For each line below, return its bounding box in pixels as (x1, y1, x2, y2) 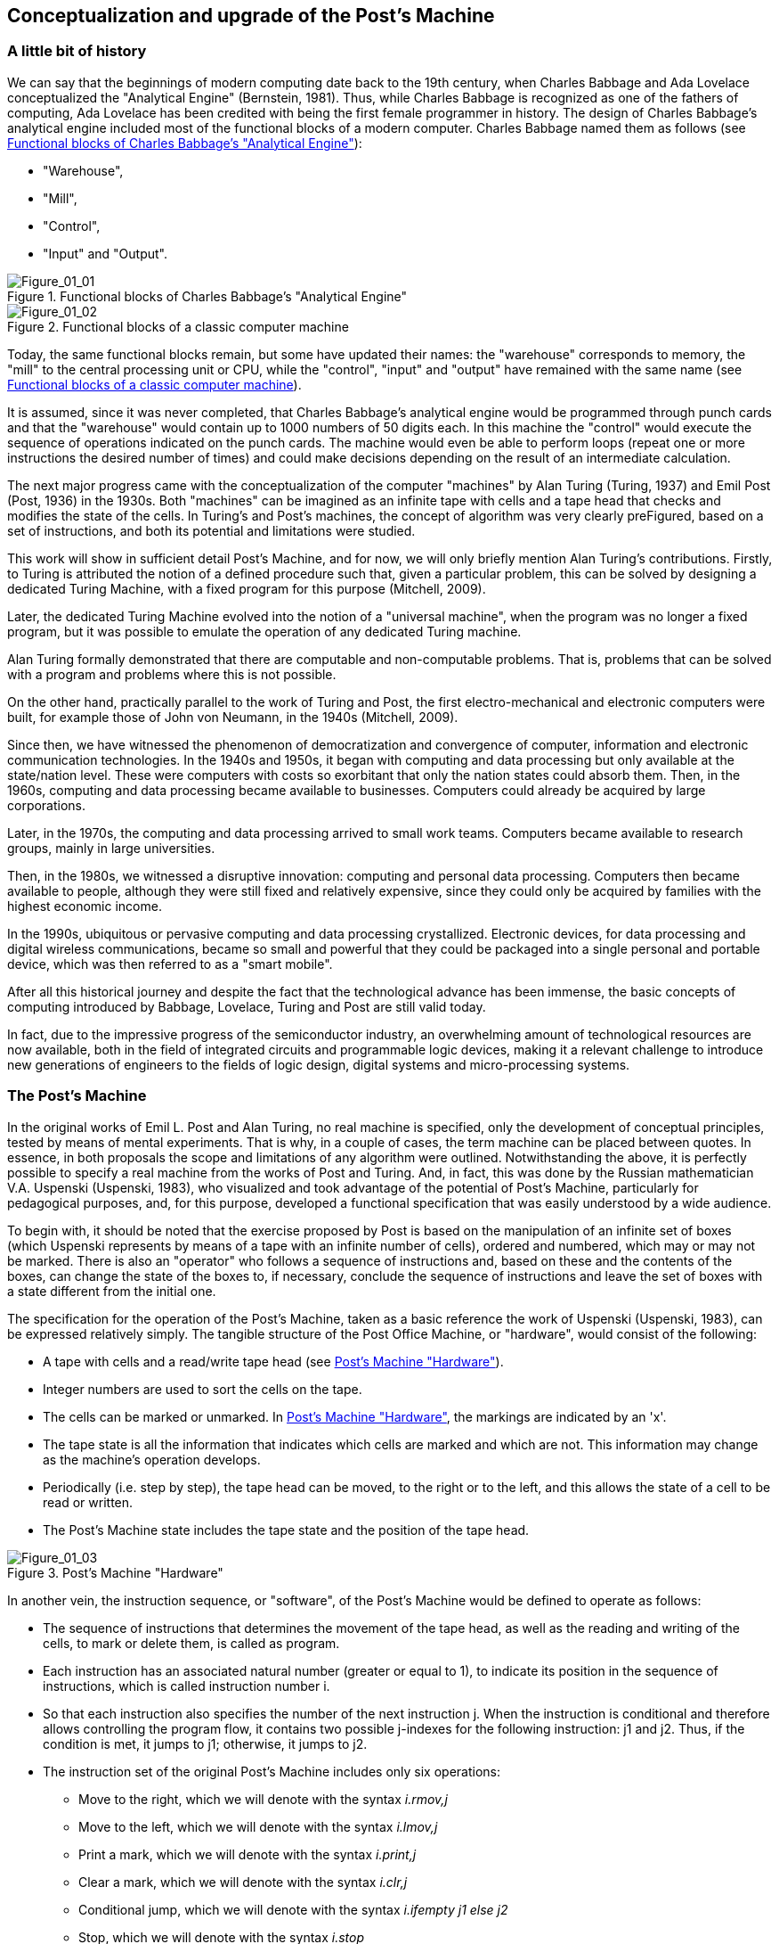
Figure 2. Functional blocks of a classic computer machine (7, 318, 349, 334)
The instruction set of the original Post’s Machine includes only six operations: (43, 1763, 501, 1779)
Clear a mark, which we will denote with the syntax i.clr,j (78, 1874, 408, 1890)
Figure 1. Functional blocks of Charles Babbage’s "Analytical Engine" (7, 288, 408, 304)
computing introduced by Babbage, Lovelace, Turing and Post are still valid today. (7, 998, 486, 1014)
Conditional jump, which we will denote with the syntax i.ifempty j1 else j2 (78, 1901, 508, 1917)
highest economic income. (7, 898, 162, 914)
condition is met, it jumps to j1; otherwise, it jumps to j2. (43, 1735, 368, 1751)
